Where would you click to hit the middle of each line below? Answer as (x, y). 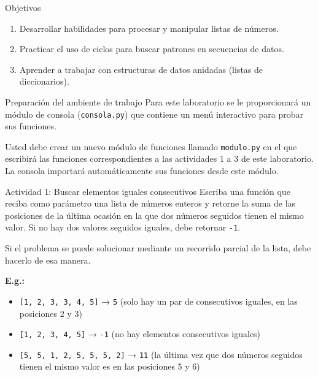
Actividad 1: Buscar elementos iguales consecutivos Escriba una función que (148, 191)
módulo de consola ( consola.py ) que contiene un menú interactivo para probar (154, 114)
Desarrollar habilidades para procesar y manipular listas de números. (149, 28)
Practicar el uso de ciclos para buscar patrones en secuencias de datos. (152, 49)
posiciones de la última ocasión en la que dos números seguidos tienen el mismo (154, 215)
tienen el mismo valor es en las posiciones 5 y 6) (110, 366)
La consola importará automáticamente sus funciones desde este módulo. (142, 171)
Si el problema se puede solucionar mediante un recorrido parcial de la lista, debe (158, 248)
